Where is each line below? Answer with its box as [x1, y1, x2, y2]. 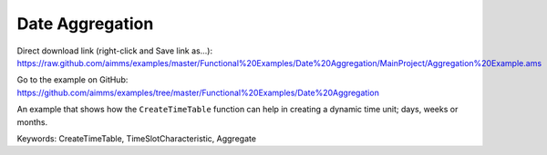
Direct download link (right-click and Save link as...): [16, 45, 213, 56]
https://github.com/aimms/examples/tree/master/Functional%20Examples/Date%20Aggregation [16, 87, 380, 98]
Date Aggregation [16, 14, 154, 34]
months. [16, 116, 48, 127]
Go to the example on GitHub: [16, 74, 129, 85]
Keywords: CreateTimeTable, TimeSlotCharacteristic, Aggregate [16, 132, 257, 144]
